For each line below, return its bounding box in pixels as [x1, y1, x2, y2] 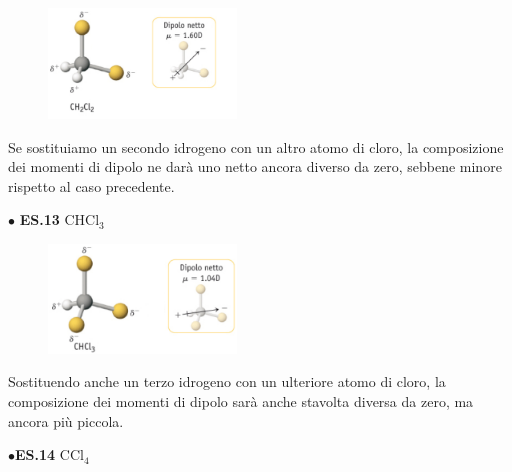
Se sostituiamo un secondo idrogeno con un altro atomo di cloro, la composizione [8, 136, 504, 157]
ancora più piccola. [8, 410, 124, 431]
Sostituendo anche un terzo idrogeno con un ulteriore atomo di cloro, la [8, 371, 446, 392]
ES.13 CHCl [19, 209, 100, 230]
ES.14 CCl [15, 444, 84, 465]
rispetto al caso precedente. [8, 175, 175, 196]
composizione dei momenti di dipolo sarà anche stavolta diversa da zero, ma [8, 391, 474, 412]
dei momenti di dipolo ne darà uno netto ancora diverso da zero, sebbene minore [8, 156, 502, 177]
